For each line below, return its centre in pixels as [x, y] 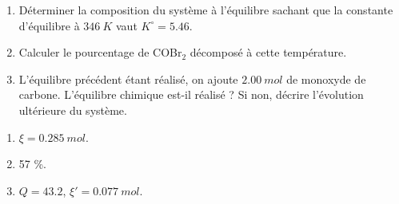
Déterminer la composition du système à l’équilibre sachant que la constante [206, 10]
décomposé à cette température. [268, 52]
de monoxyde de [326, 78]
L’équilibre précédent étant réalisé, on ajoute [128, 78]
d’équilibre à [49, 25]
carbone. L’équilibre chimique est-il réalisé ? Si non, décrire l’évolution [191, 94]
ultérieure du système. [73, 110]
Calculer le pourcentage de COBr [100, 52]
